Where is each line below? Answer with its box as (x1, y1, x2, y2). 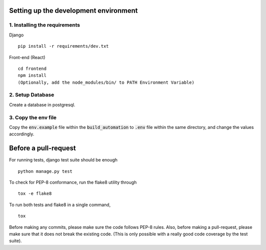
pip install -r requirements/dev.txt (18, 43, 109, 49)
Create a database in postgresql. (9, 101, 76, 108)
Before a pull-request (9, 144, 76, 153)
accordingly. (9, 131, 34, 137)
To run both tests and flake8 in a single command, (9, 202, 111, 208)
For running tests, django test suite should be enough (9, 157, 118, 163)
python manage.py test (18, 168, 73, 174)
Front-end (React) (9, 54, 46, 60)
